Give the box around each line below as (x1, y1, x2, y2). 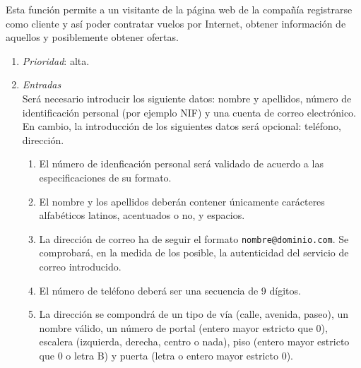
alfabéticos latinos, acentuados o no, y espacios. (39, 208, 245, 222)
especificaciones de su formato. (39, 170, 172, 184)
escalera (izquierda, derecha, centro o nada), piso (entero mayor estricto (39, 334, 350, 349)
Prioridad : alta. (22, 53, 90, 68)
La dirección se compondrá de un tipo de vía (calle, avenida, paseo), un (39, 307, 349, 321)
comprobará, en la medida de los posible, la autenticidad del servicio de (39, 245, 349, 260)
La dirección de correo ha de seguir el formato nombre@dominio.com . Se (39, 231, 349, 246)
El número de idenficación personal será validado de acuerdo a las (39, 156, 324, 171)
